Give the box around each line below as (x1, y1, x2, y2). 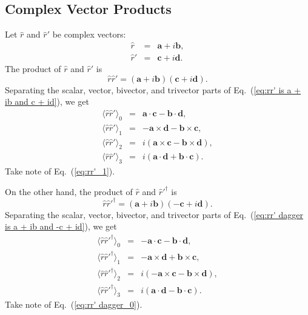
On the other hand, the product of (5, 185, 133, 197)
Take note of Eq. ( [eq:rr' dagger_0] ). (5, 298, 142, 311)
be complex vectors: (52, 28, 126, 41)
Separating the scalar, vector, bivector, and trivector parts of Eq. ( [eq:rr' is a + (5, 83, 301, 96)
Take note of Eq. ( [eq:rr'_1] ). (5, 165, 115, 177)
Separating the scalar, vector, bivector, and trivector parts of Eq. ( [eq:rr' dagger (5, 208, 303, 220)
